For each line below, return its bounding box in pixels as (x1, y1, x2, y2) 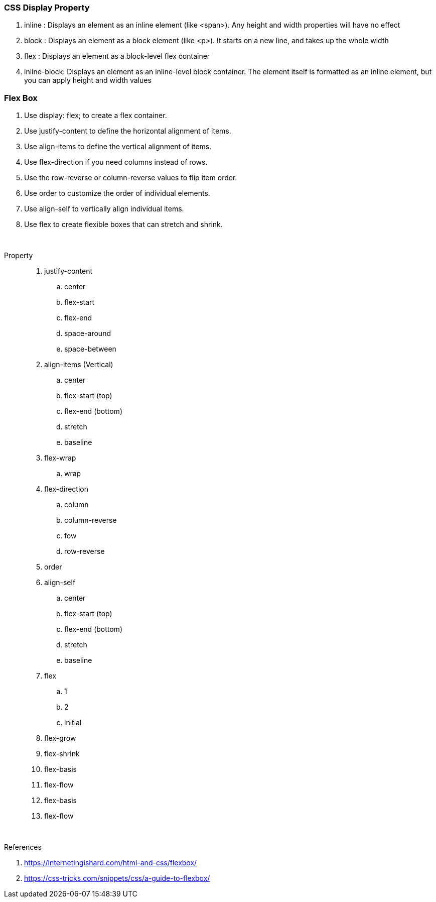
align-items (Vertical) (44, 360, 113, 369)
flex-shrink (44, 749, 80, 758)
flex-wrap (44, 454, 76, 463)
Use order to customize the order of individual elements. (24, 189, 210, 198)
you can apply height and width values (24, 76, 152, 85)
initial (64, 718, 82, 727)
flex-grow (44, 734, 76, 743)
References (4, 843, 42, 852)
